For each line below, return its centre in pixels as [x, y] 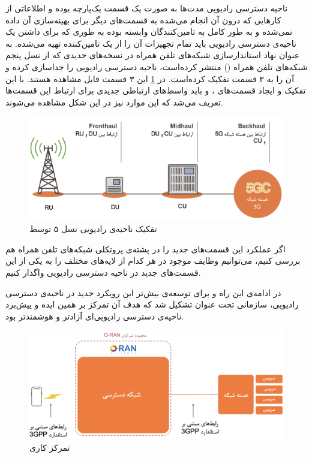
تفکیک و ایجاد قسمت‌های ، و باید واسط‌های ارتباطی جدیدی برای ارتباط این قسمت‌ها [156, 90]
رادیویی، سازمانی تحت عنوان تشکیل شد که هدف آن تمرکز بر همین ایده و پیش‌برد [152, 304]
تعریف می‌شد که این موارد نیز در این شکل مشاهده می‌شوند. [114, 102]
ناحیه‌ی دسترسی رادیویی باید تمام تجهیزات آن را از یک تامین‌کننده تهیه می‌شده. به [151, 43]
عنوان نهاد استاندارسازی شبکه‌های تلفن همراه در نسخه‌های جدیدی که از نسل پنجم [153, 55]
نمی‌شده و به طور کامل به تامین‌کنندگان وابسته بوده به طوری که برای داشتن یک [149, 31]
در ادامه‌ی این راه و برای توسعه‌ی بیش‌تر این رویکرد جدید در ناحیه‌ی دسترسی [143, 292]
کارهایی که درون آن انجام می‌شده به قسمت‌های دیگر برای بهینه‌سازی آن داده [143, 19]
